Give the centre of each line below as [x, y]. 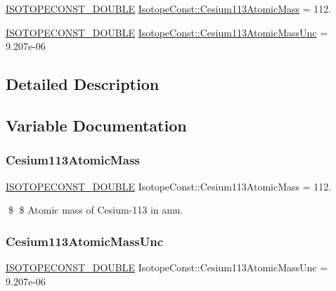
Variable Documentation [96, 125]
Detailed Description [83, 84]
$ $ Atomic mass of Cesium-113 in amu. [96, 210]
